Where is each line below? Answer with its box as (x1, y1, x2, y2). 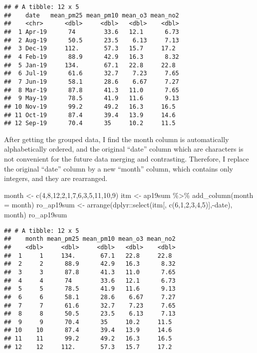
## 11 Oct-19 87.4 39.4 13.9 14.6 (4, 111, 176, 119)
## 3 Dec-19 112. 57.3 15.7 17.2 (4, 45, 176, 52)
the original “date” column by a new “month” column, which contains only (4, 163, 234, 174)
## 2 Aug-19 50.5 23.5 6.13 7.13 (4, 36, 179, 44)
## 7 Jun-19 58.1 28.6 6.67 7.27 (4, 78, 179, 85)
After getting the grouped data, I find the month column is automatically (4, 134, 229, 144)
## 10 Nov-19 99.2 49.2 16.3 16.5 (4, 103, 176, 110)
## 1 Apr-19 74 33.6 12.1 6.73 (4, 28, 179, 35)
